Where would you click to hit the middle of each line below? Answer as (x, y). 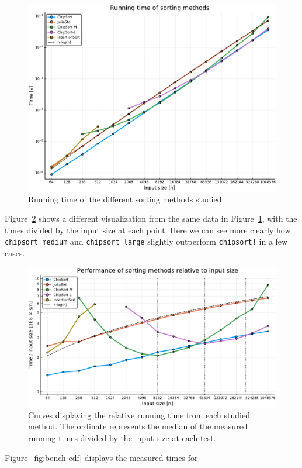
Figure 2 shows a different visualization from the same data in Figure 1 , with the (151, 218)
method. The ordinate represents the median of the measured (138, 426)
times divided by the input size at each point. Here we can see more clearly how (148, 230)
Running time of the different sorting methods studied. (126, 199)
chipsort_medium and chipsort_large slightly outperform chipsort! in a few (146, 241)
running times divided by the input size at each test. (122, 437)
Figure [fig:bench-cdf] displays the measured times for (101, 457)
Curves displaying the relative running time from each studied (139, 414)
